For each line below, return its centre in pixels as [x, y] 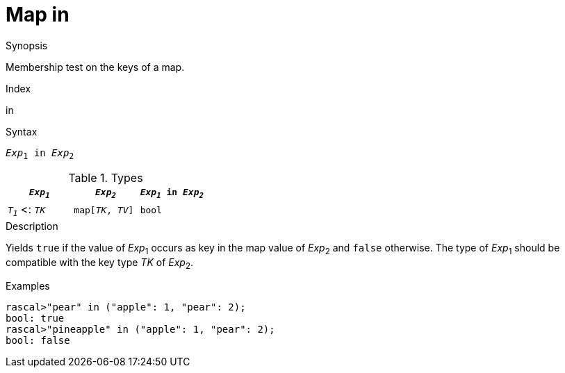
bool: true [35, 318]
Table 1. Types [106, 177]
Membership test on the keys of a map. [95, 67]
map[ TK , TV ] [104, 210]
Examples [28, 286]
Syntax [22, 131]
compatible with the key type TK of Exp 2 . [100, 263]
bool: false [38, 341]
